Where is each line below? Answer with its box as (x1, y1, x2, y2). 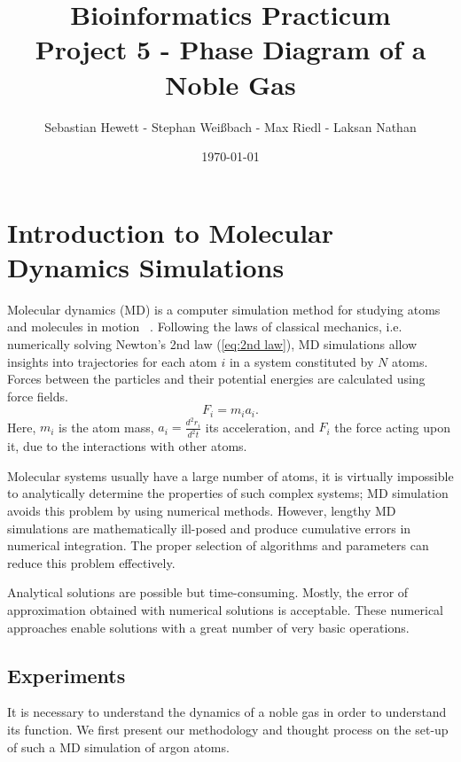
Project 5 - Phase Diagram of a (35, 31, 426, 67)
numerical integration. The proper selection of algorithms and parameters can (7, 536, 429, 555)
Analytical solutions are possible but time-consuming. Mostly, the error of (7, 583, 409, 602)
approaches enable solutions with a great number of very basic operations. (7, 618, 410, 636)
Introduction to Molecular (7, 214, 334, 250)
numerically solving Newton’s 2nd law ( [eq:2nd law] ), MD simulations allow (7, 335, 418, 353)
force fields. (7, 386, 68, 405)
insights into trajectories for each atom (7, 352, 217, 370)
